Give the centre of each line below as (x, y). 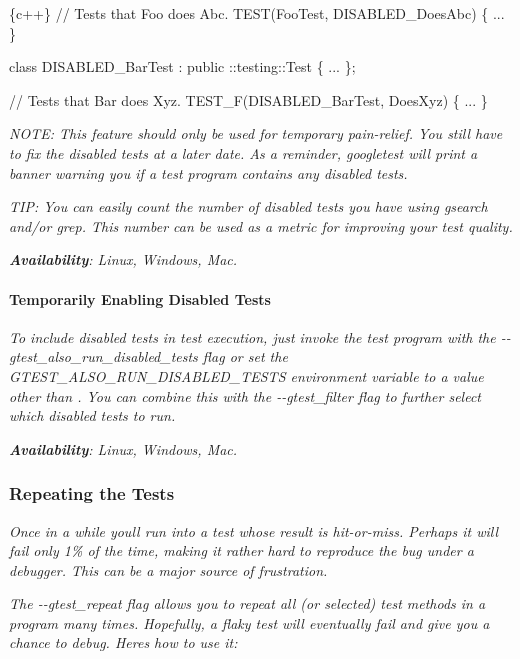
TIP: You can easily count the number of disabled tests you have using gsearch (248, 206)
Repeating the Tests (92, 493)
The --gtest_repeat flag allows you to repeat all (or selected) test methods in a (247, 603)
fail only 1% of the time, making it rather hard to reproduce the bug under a (241, 550)
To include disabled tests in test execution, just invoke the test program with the (252, 336)
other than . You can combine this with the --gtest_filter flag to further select (245, 395)
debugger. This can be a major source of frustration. (168, 569)
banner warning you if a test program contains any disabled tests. (208, 172)
